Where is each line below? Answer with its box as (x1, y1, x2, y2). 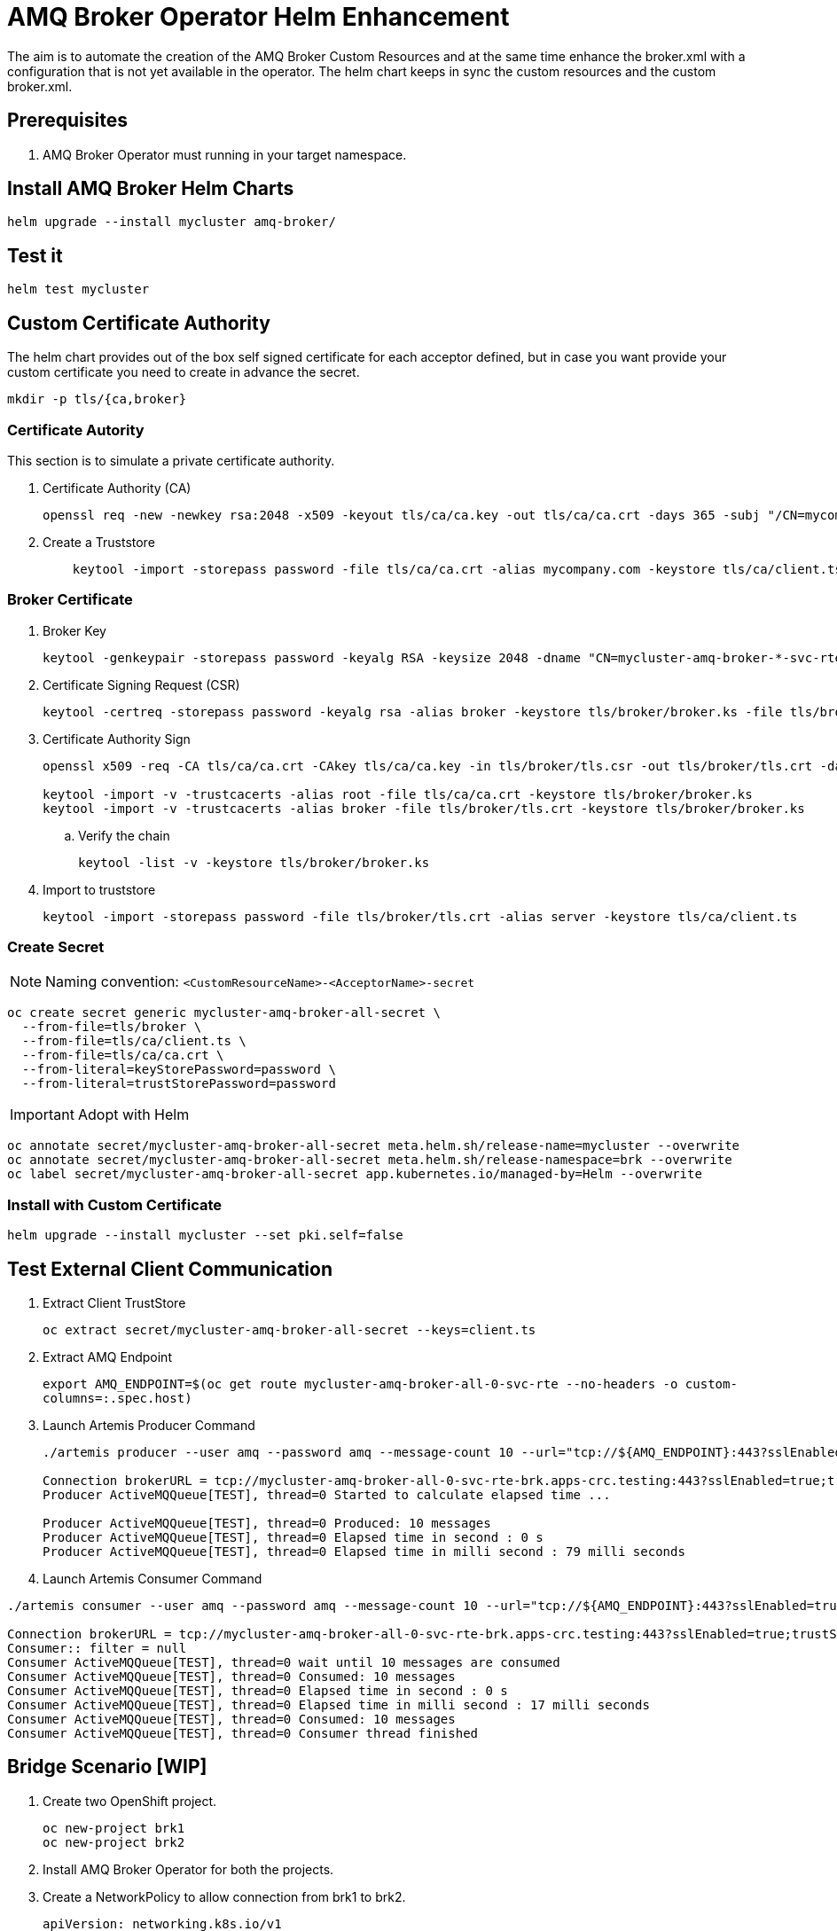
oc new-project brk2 (43, 1834, 185, 1849)
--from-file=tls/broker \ (21, 1020, 202, 1035)
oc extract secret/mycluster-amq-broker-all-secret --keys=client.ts (43, 1322, 536, 1337)
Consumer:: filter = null (7, 1640, 187, 1655)
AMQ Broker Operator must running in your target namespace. (43, 146, 407, 162)
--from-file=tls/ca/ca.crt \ (21, 1048, 224, 1063)
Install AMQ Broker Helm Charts (7, 177, 294, 200)
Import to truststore (43, 881, 156, 897)
